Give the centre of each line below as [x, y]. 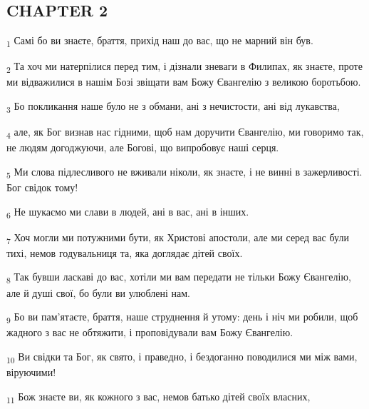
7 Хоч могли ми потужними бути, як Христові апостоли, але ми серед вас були [178, 238]
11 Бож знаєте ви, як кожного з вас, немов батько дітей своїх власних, [158, 397]
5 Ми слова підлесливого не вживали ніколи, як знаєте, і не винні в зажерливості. [184, 172]
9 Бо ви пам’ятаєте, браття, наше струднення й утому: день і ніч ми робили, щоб [182, 317]
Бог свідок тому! [42, 187]
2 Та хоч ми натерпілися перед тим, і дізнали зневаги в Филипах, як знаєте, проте [184, 67]
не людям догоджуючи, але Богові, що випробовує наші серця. [143, 147]
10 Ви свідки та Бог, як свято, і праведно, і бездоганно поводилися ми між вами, [182, 357]
